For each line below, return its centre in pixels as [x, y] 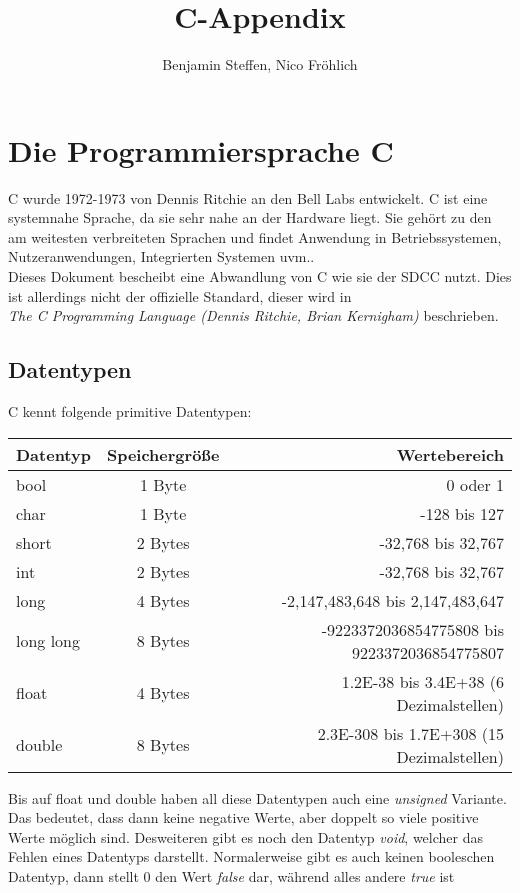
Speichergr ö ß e [163, 454]
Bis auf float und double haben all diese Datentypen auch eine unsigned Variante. [257, 797]
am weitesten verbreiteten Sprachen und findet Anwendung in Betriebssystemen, [255, 236]
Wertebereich [450, 454]
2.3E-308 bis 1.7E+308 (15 [410, 733]
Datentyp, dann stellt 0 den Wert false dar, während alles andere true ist [231, 875]
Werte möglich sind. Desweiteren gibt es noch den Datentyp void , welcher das [245, 836]
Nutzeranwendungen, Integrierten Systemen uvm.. [161, 256]
